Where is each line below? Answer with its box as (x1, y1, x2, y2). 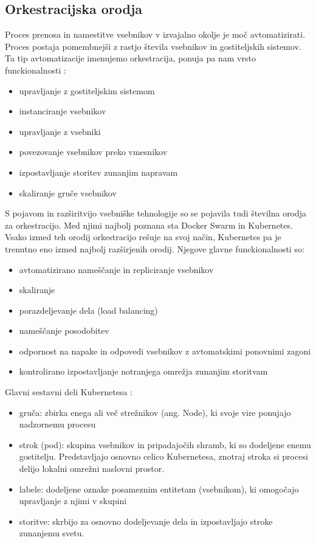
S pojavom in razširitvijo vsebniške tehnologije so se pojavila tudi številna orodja (5, 207, 307, 220)
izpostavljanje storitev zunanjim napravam (19, 165, 178, 178)
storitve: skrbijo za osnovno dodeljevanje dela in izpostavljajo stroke (19, 514, 273, 527)
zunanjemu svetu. (19, 527, 84, 539)
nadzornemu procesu (19, 418, 96, 431)
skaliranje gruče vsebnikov (19, 186, 117, 199)
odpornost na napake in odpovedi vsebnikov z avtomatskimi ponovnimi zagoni (19, 344, 311, 357)
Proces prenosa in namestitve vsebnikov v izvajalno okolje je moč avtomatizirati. (5, 28, 306, 41)
